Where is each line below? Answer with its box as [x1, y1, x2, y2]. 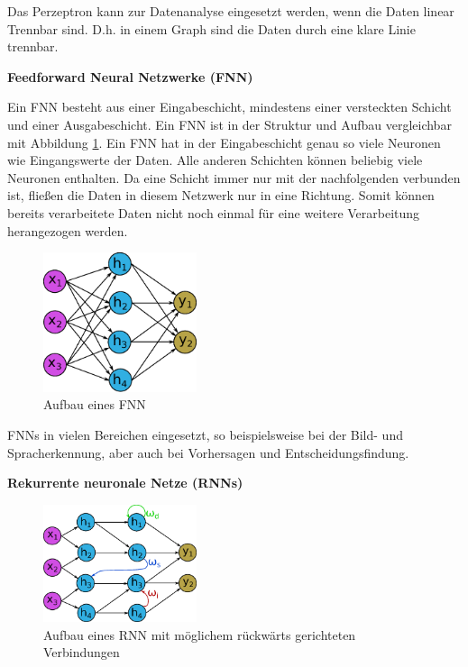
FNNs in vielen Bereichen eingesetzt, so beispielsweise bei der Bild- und [7, 425, 403, 444]
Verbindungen [43, 643, 120, 662]
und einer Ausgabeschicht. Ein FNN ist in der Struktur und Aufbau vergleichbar [7, 114, 452, 133]
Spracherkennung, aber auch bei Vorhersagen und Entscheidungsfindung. [7, 443, 409, 461]
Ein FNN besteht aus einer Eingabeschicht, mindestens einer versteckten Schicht [7, 97, 452, 116]
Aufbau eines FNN [43, 395, 146, 414]
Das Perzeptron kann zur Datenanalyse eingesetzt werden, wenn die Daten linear [7, 2, 454, 20]
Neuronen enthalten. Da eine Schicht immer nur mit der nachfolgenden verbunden [7, 168, 461, 187]
